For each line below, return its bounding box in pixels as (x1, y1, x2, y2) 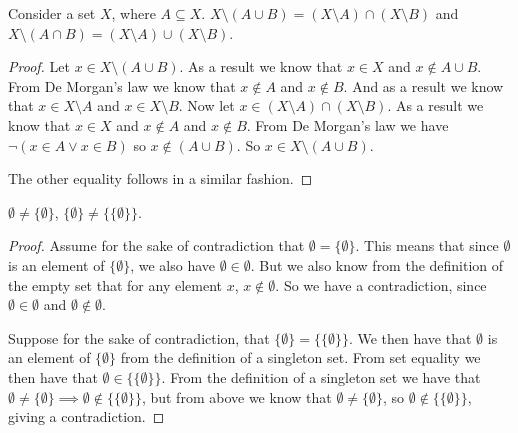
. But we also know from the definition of (250, 254, 504, 275)
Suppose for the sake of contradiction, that (8, 327, 270, 348)
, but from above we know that (141, 386, 332, 407)
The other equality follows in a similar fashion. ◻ (8, 168, 313, 189)
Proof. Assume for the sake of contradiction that (8, 235, 305, 256)
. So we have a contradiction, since (275, 274, 487, 295)
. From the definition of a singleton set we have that (161, 366, 481, 387)
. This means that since (355, 235, 499, 256)
